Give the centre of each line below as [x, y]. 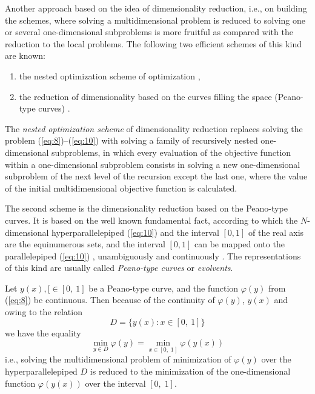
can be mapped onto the [240, 244]
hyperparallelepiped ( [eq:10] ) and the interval [135, 232]
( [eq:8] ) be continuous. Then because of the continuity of [110, 300]
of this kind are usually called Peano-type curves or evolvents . [119, 268]
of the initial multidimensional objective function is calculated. [121, 188]
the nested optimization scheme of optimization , [110, 75]
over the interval [115, 383]
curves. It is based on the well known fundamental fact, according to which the [151, 220]
